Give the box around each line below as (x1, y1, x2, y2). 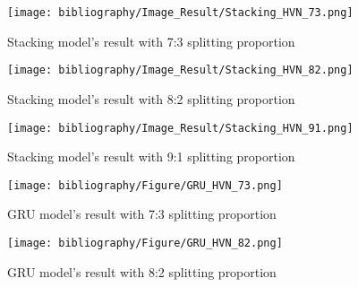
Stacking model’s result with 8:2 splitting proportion (7, 89, 295, 108)
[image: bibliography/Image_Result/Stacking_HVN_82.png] (7, 64, 354, 77)
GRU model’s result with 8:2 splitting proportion (7, 262, 277, 281)
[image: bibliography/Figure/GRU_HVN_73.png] (7, 178, 283, 192)
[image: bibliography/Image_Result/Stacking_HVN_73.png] (7, 6, 354, 19)
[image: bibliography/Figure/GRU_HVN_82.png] (7, 237, 283, 249)
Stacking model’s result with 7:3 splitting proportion (7, 31, 295, 50)
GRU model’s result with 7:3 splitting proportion (7, 204, 277, 223)
